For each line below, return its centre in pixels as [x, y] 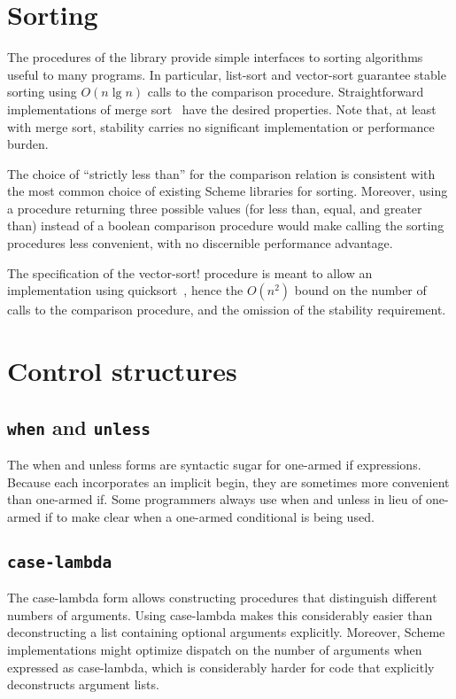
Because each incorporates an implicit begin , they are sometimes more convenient [228, 482]
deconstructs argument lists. [83, 684]
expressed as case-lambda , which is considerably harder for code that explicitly [221, 667]
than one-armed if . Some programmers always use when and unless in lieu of [215, 499]
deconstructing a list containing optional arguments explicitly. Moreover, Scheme [226, 632]
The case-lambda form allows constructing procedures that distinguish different [222, 598]
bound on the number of [360, 290]
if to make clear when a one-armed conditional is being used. [209, 516]
